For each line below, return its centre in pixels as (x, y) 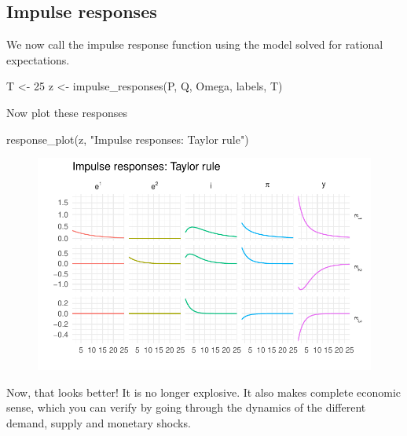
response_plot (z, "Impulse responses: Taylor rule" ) (128, 139)
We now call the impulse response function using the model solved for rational (195, 44)
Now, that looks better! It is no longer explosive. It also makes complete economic (204, 392)
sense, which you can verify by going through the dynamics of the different (186, 407)
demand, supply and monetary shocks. (99, 422)
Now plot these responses (67, 112)
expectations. (38, 59)
